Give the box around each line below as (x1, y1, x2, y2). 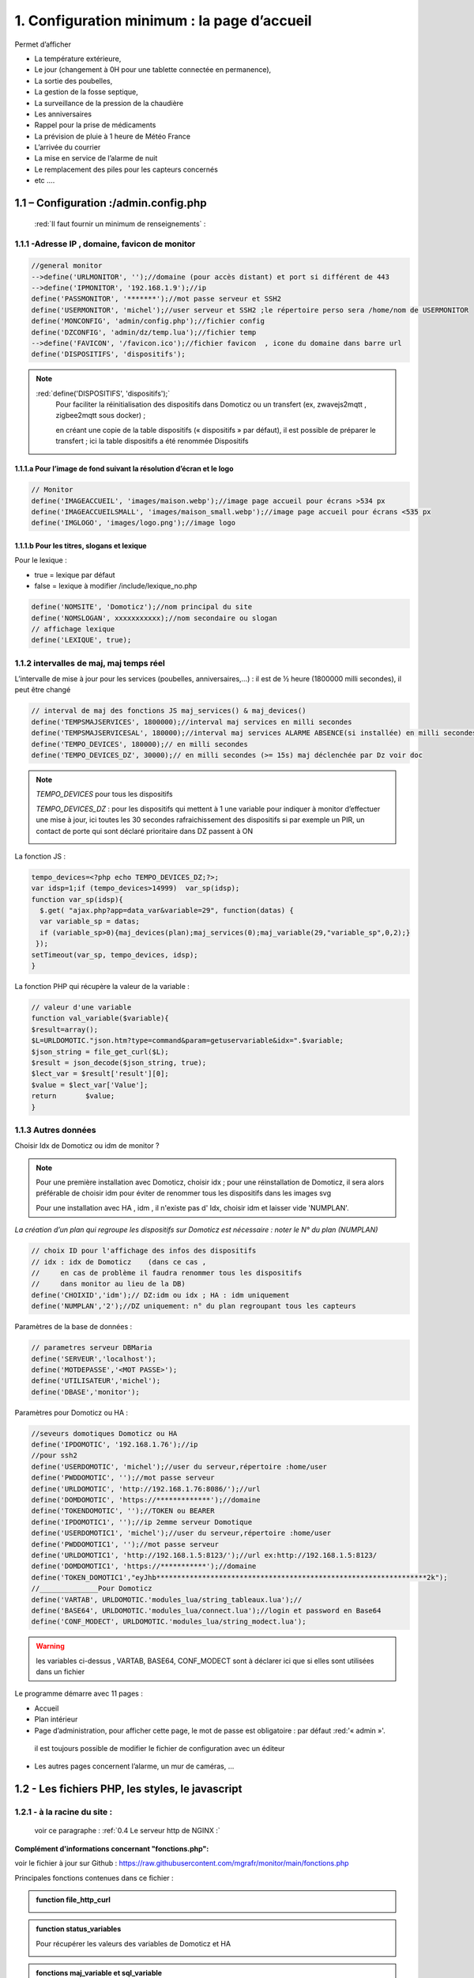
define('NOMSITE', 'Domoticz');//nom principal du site (31, 602, 253, 612)
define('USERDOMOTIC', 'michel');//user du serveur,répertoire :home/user (31, 1462, 328, 1471)
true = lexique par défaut (34, 570, 115, 579)
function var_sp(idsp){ (31, 895, 124, 904)
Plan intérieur (34, 1715, 78, 1724)
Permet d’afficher (14, 40, 71, 49)
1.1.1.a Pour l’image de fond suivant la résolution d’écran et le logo (14, 464, 234, 474)
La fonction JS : (14, 851, 66, 861)
